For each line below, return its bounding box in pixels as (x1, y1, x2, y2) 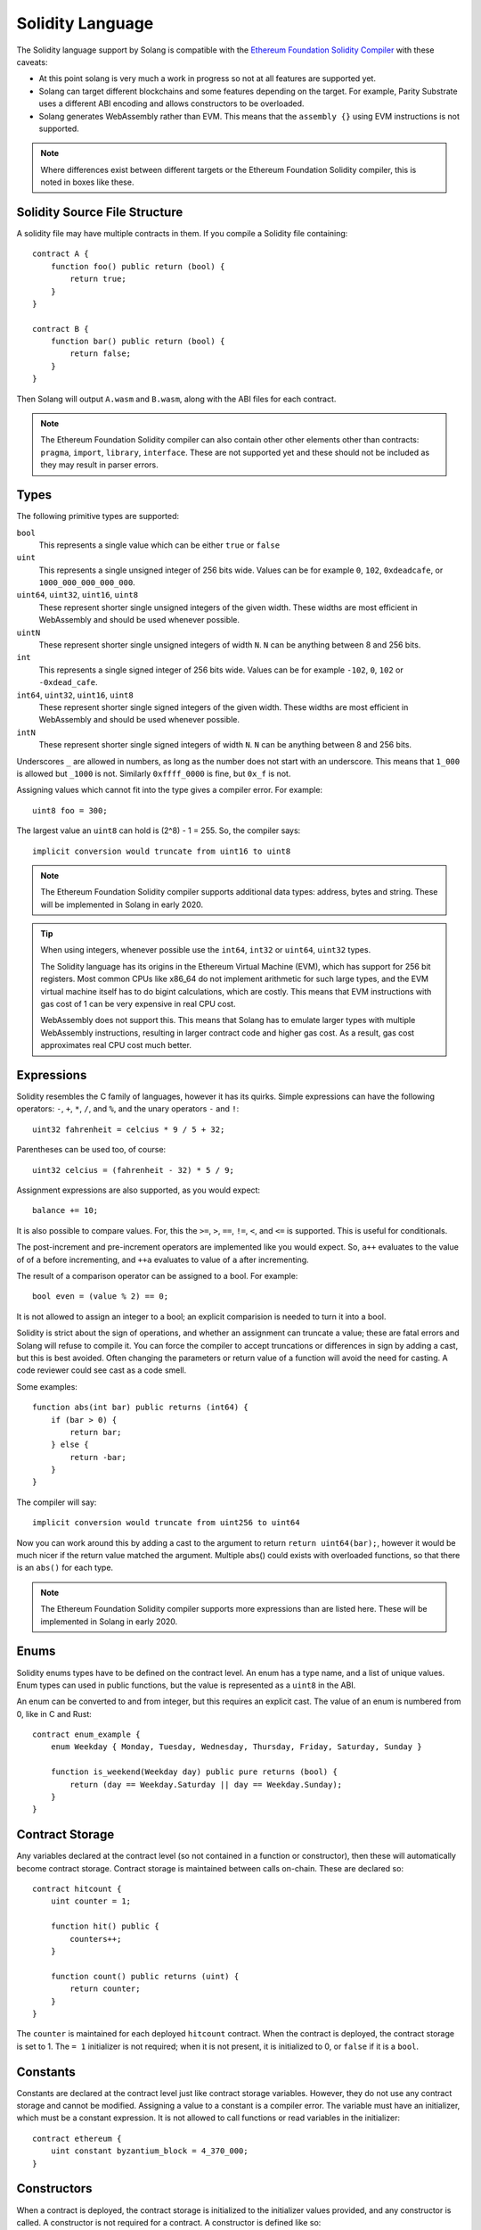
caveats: (16, 56, 48, 67)
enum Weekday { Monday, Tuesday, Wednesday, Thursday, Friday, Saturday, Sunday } (50, 1742, 422, 1752)
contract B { (32, 324, 89, 334)
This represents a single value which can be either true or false (38, 540, 281, 550)
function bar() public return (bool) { (50, 336, 225, 347)
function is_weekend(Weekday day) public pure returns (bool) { (50, 1767, 338, 1777)
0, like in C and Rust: (16, 1708, 93, 1719)
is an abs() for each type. (16, 1562, 114, 1573)
